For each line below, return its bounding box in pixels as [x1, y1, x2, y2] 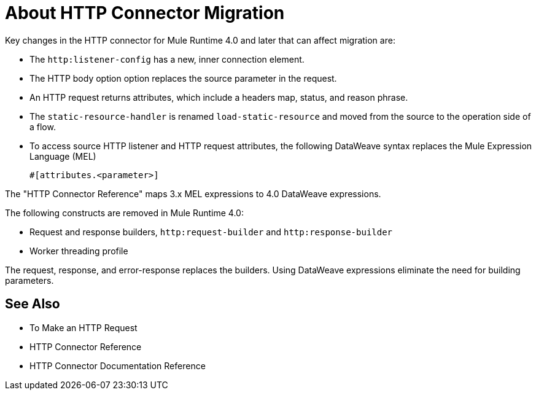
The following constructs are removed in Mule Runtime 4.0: [5, 207, 244, 218]
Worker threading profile [29, 245, 128, 256]
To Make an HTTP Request [29, 322, 138, 333]
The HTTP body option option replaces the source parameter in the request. [29, 72, 337, 84]
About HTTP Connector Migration [5, 2, 285, 23]
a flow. [29, 121, 56, 132]
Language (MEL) [29, 151, 96, 162]
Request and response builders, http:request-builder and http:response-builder [29, 226, 393, 237]
